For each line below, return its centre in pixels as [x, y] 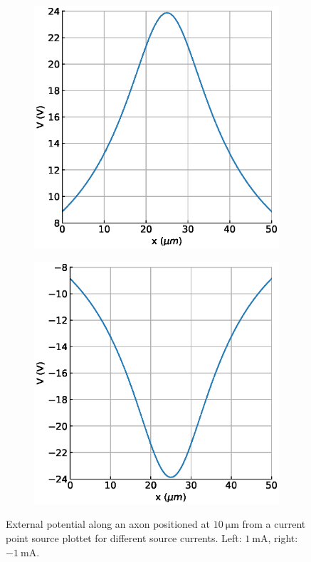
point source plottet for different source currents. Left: [124, 538]
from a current [274, 524]
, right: [283, 538]
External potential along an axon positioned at [108, 524]
